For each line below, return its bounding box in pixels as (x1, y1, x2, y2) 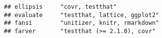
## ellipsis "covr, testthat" (4, 3, 117, 10)
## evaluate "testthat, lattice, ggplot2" (4, 11, 159, 19)
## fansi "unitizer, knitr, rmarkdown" (4, 19, 159, 27)
